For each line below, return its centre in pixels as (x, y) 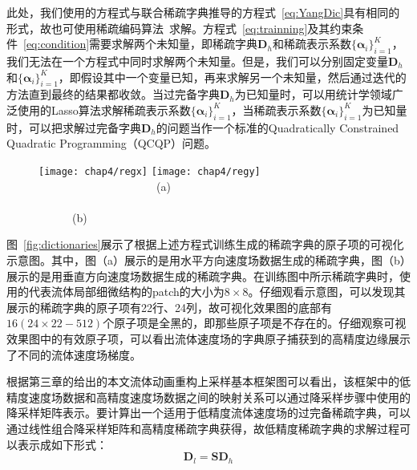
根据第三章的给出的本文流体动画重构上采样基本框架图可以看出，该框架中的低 (208, 381)
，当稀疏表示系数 (276, 109)
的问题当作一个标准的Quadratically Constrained (277, 127)
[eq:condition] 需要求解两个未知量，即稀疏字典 (141, 44)
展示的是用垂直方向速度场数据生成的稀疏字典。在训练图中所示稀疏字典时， (203, 276)
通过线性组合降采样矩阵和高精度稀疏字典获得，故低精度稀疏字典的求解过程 (203, 428)
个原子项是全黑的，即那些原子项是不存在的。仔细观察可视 (255, 323)
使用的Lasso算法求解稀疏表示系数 (104, 109)
